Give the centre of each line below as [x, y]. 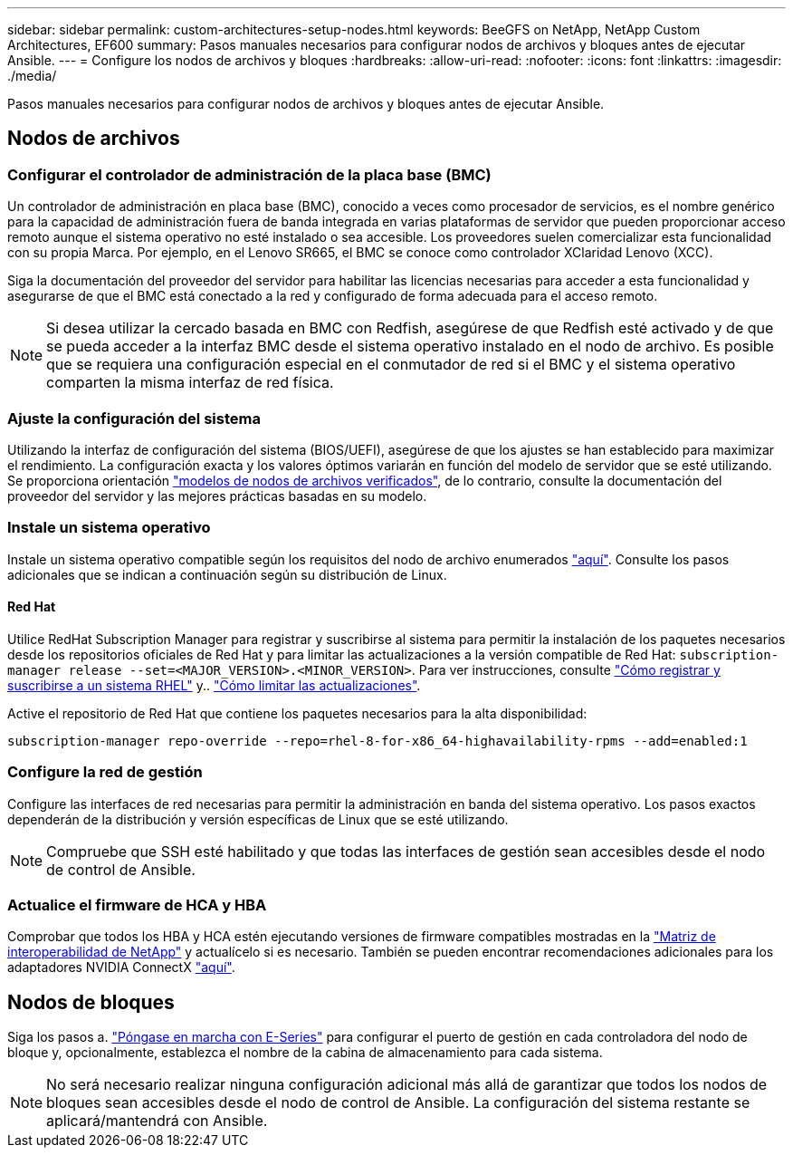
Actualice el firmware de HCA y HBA [137, 905]
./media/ [32, 76]
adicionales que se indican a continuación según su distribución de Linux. [227, 574]
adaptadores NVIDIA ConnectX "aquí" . [121, 967]
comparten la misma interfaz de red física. [190, 383]
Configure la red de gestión [105, 772]
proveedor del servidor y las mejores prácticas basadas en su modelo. [217, 496]
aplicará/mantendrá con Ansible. [157, 1121]
